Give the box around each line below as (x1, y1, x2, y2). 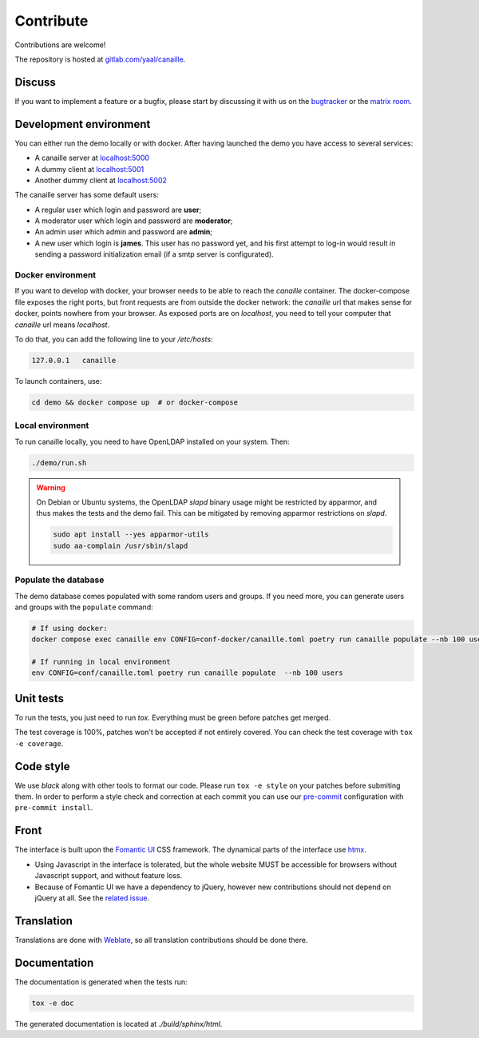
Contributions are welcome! (14, 40, 106, 50)
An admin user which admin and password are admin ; (34, 227, 213, 237)
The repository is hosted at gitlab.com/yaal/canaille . (14, 54, 186, 64)
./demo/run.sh (31, 458, 87, 467)
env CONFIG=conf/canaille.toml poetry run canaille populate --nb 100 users (31, 669, 343, 677)
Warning (36, 482, 65, 492)
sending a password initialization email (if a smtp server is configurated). (34, 250, 275, 259)
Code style (14, 760, 70, 773)
